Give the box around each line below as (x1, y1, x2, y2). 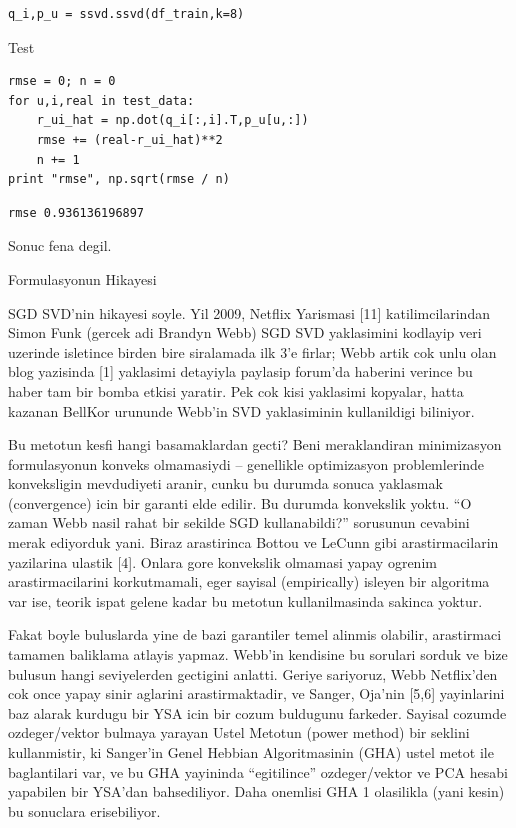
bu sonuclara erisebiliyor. (8, 800, 161, 821)
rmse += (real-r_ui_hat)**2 (36, 132, 223, 147)
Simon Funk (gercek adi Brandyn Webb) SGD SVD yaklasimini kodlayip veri (8, 322, 482, 343)
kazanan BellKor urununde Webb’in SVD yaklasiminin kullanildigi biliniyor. (8, 400, 475, 421)
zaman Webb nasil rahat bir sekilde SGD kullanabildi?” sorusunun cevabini (8, 512, 470, 533)
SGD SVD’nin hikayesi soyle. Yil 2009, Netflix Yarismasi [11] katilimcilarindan (8, 302, 490, 323)
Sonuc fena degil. (8, 235, 112, 256)
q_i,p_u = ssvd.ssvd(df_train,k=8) (8, 7, 245, 21)
